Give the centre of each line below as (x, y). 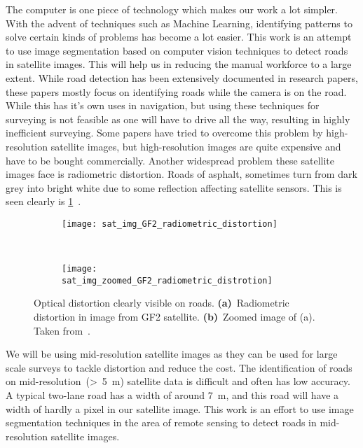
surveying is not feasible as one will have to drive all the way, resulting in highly (178, 119)
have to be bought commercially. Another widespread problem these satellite (170, 160)
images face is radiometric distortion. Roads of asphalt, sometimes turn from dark (181, 174)
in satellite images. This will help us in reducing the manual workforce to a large (179, 64)
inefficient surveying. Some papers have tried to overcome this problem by (164, 133)
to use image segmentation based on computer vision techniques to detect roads (177, 50)
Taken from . (62, 330)
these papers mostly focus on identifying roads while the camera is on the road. (176, 91)
